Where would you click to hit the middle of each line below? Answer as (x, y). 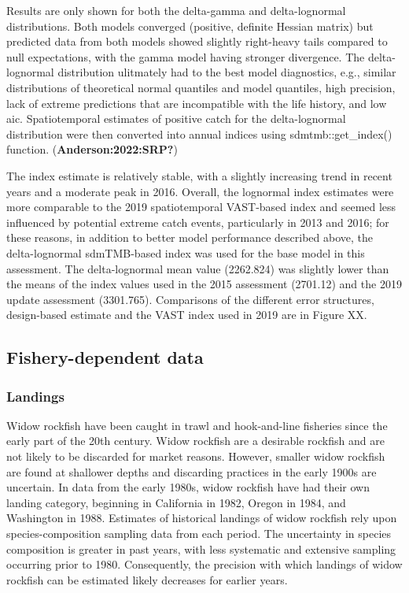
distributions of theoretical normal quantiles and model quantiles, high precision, (201, 87)
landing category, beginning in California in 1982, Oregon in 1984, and (176, 502)
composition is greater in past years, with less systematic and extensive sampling (201, 549)
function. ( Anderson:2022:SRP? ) (92, 149)
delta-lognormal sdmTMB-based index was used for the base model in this (186, 252)
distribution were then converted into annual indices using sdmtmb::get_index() (199, 133)
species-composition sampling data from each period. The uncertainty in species (199, 534)
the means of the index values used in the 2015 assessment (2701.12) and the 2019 (204, 284)
